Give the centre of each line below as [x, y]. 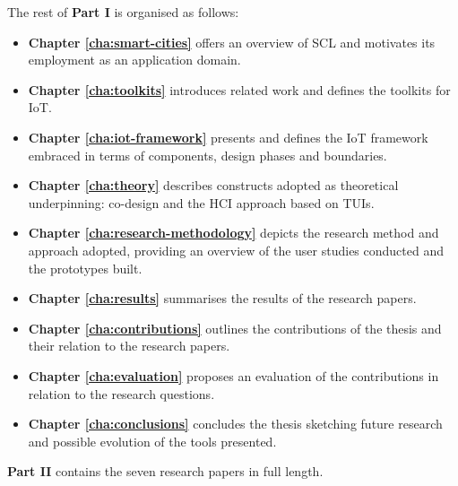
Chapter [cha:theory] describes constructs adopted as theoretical [213, 185]
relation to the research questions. [121, 393]
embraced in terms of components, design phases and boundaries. [207, 155]
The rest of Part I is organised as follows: [123, 12]
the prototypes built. [85, 268]
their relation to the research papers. [129, 346]
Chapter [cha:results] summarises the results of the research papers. [222, 298]
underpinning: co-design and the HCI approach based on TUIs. [201, 202]
